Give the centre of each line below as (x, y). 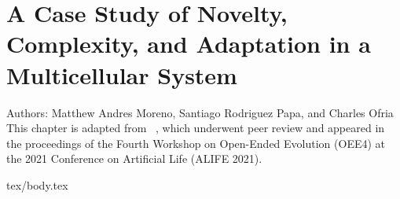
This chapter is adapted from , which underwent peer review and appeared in (196, 128)
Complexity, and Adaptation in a (189, 44)
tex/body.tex (37, 184)
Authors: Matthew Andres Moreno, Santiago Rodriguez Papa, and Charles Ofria (200, 112)
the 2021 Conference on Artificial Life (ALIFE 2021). (134, 158)
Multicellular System (122, 74)
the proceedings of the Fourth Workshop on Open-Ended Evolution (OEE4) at (196, 143)
